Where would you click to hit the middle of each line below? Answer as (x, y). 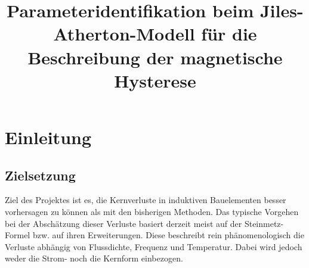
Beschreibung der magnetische (155, 57)
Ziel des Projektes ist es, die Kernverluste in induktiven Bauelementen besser (146, 200)
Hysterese (155, 80)
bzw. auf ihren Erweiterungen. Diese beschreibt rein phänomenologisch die (168, 235)
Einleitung (48, 137)
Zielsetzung (40, 175)
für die (229, 34)
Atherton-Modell (124, 34)
